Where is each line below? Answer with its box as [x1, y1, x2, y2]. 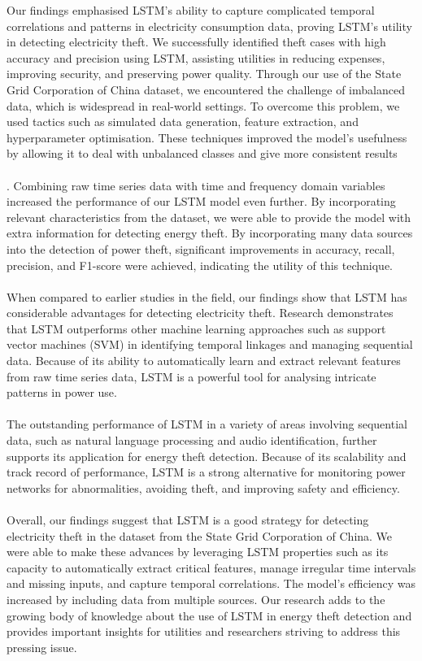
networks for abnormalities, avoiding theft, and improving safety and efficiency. [7, 479, 400, 496]
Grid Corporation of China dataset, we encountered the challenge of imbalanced [7, 80, 405, 98]
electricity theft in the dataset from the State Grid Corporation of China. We [7, 527, 393, 544]
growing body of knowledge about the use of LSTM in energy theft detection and [7, 607, 412, 624]
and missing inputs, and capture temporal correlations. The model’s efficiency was [7, 575, 416, 592]
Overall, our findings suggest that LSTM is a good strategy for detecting [7, 511, 369, 528]
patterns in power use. [7, 384, 117, 401]
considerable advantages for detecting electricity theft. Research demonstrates [7, 304, 394, 321]
